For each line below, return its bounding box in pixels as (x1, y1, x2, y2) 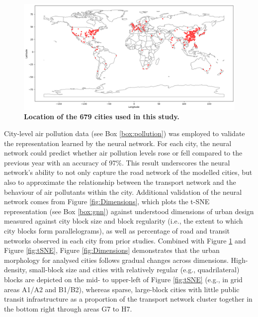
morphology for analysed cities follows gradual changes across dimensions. (4, 254, 229, 265)
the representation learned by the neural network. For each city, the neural (4, 138, 232, 148)
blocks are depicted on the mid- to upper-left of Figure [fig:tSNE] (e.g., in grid (4, 274, 243, 284)
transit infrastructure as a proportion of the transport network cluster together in (4, 294, 253, 304)
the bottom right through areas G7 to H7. (4, 303, 132, 314)
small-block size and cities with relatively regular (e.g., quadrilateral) (29, 264, 240, 275)
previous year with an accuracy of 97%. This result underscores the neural (4, 157, 230, 167)
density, (4, 264, 27, 275)
